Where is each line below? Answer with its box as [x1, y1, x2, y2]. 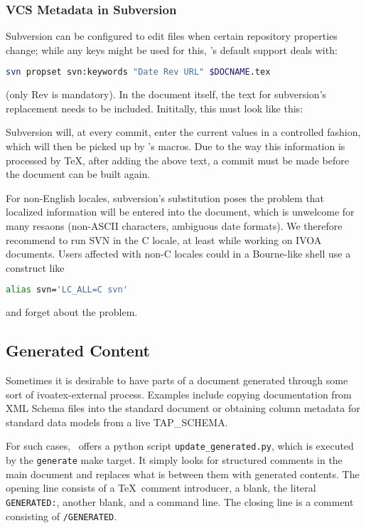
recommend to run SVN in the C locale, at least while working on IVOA [6, 232, 322, 247]
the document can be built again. [6, 167, 151, 181]
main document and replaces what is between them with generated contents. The [6, 466, 360, 481]
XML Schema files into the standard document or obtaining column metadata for [6, 401, 360, 416]
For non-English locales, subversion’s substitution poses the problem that [6, 190, 325, 205]
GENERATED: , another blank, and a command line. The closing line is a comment [6, 494, 354, 509]
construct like [6, 260, 65, 275]
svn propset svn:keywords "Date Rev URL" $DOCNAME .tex [6, 67, 271, 78]
